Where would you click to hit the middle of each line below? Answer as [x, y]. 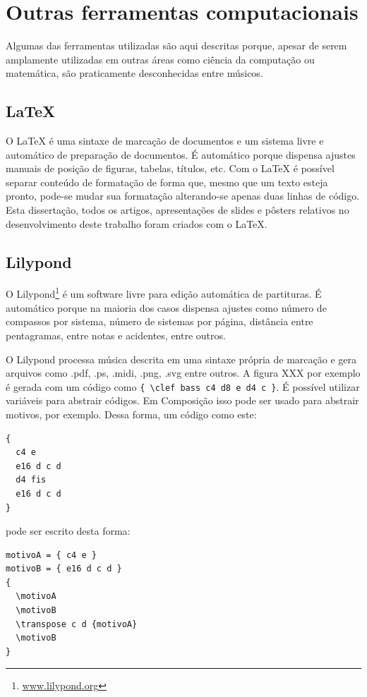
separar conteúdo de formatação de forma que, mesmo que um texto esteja [167, 182]
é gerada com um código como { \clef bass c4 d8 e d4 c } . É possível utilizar [183, 386]
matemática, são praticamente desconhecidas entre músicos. [134, 73]
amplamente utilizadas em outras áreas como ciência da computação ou [160, 59]
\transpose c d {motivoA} [77, 624]
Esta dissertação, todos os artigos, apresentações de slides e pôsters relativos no [178, 210]
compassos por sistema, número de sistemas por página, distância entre [160, 321]
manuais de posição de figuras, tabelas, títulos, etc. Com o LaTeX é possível [170, 168]
